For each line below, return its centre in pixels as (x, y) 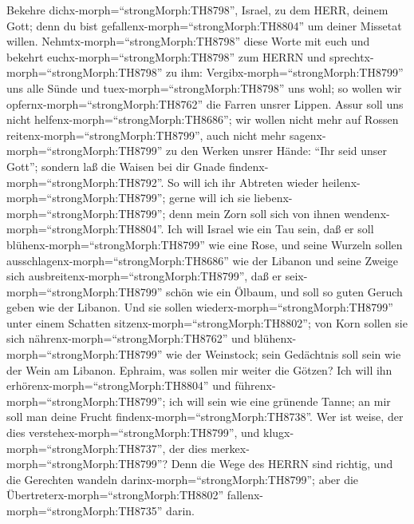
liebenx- (273, 198)
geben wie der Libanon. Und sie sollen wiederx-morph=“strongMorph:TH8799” (200, 307)
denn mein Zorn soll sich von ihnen (255, 213)
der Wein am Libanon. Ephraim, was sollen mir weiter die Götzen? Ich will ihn (199, 369)
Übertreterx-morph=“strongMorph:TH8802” (115, 495)
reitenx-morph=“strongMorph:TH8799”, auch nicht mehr (146, 135)
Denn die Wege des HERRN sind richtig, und (282, 464)
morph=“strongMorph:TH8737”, (86, 448)
